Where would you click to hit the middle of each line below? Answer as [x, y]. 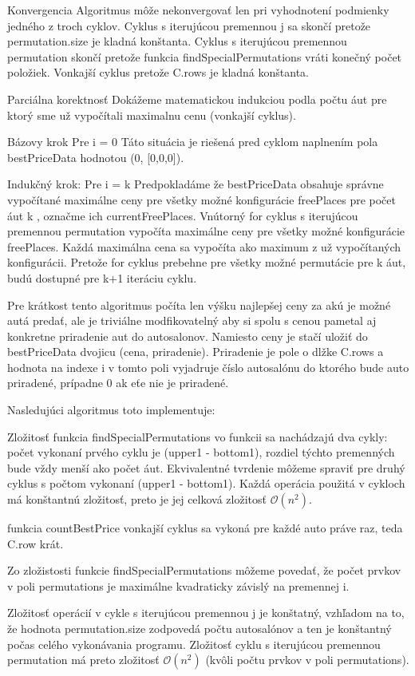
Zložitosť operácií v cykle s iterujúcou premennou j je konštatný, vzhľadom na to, [206, 613]
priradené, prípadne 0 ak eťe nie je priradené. [118, 383]
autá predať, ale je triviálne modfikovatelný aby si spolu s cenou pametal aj [192, 320]
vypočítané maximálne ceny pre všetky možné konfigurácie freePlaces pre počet [202, 199]
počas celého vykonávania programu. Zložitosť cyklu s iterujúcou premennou [194, 644]
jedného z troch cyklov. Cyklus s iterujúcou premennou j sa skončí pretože [189, 25]
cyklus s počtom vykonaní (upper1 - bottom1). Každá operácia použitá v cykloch [206, 483]
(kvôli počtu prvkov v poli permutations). [307, 660]
